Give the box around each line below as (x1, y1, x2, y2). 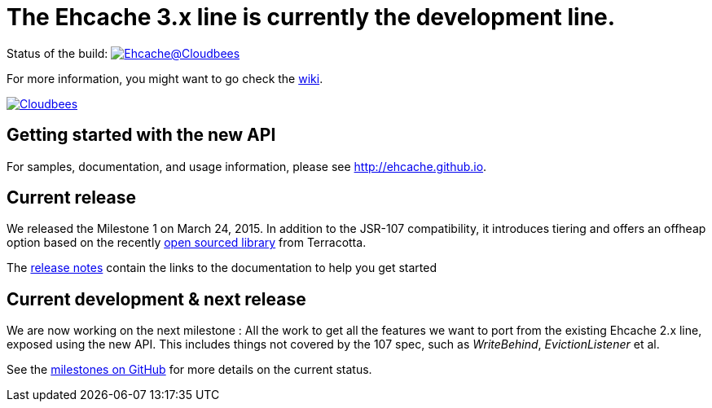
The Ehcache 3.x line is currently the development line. (7, 3, 616, 31)
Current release (7, 187, 137, 208)
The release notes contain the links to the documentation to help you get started (7, 261, 437, 275)
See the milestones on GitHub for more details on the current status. (7, 362, 372, 377)
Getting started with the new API (7, 125, 276, 146)
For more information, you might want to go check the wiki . (7, 71, 323, 86)
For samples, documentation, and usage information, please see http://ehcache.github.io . (7, 159, 487, 173)
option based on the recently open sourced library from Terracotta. (7, 235, 367, 250)
